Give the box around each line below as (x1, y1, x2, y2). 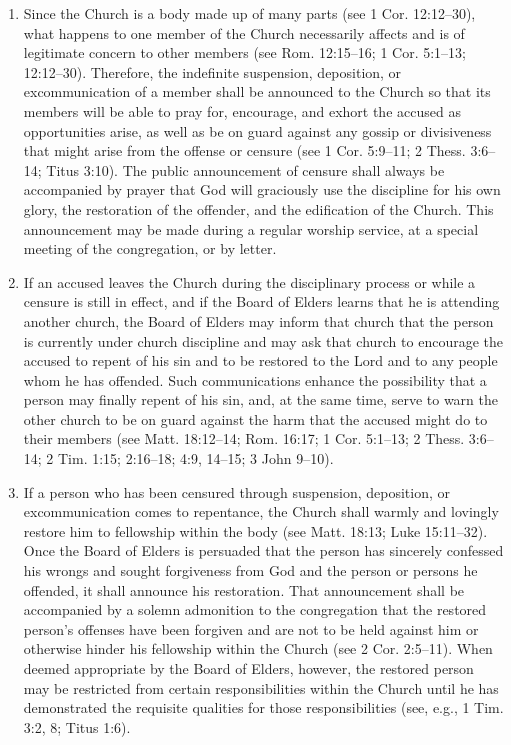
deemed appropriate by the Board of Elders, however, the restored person (23, 658, 474, 678)
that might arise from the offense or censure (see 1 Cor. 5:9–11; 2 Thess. (23, 140, 466, 161)
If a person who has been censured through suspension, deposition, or (23, 481, 450, 502)
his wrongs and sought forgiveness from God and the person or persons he (23, 560, 478, 581)
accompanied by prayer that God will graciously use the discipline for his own (23, 179, 501, 200)
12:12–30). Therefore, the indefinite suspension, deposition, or (23, 61, 402, 82)
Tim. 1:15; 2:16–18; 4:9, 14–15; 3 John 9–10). (58, 448, 334, 469)
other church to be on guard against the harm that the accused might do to (23, 408, 488, 429)
